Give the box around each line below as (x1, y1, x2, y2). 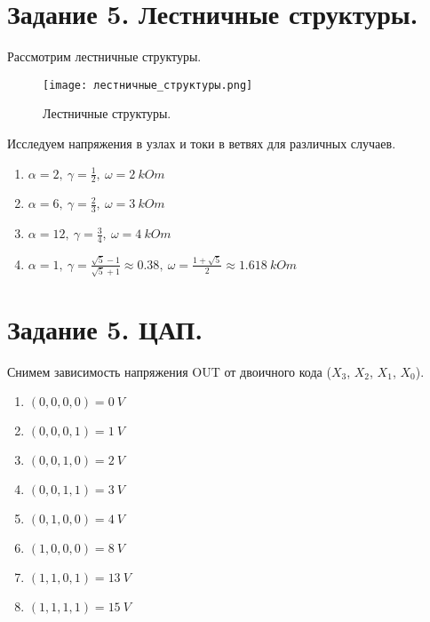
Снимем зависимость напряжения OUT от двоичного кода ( (7, 362, 331, 380)
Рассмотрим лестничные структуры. (7, 47, 202, 66)
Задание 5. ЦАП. (7, 310, 203, 347)
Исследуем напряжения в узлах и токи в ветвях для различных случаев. (7, 133, 396, 152)
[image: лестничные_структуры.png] (43, 78, 253, 92)
